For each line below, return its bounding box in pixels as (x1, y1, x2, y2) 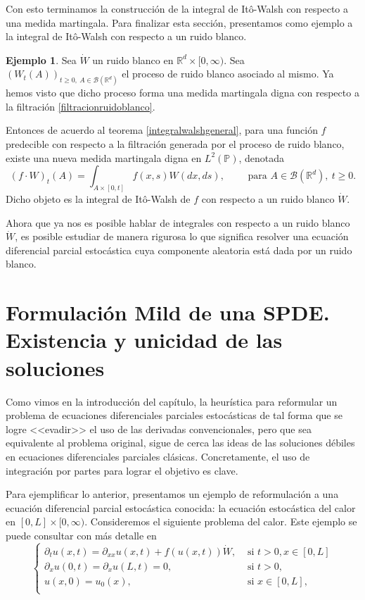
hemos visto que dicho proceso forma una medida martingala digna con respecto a (6, 85, 359, 100)
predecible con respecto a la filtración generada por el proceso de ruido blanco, (6, 137, 345, 151)
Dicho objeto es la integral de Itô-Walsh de (6, 192, 191, 206)
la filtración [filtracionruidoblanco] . (6, 99, 155, 113)
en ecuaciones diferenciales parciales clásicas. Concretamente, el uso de (6, 449, 310, 463)
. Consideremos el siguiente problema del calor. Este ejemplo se (84, 514, 357, 529)
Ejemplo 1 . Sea (6, 52, 77, 67)
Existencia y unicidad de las (6, 325, 283, 354)
